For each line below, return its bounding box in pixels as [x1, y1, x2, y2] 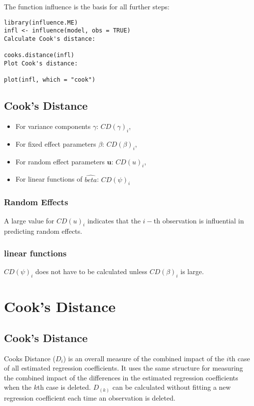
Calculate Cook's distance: [4, 35, 96, 42]
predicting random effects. [4, 226, 83, 236]
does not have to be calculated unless [35, 266, 147, 277]
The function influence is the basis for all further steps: [4, 1, 169, 11]
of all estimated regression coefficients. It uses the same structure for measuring [4, 363, 243, 373]
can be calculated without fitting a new [112, 382, 231, 392]
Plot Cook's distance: [4, 60, 78, 67]
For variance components [15, 121, 91, 131]
